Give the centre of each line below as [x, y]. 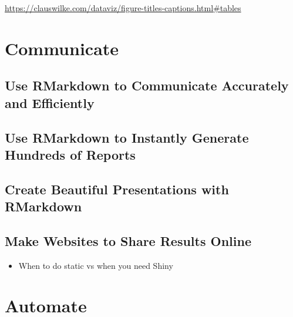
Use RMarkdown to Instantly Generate [127, 137]
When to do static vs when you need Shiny [96, 265]
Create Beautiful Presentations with [117, 189]
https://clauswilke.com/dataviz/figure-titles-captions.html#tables [123, 8]
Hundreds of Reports [70, 154]
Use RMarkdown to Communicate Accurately [147, 85]
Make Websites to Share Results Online [128, 240]
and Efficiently [50, 102]
